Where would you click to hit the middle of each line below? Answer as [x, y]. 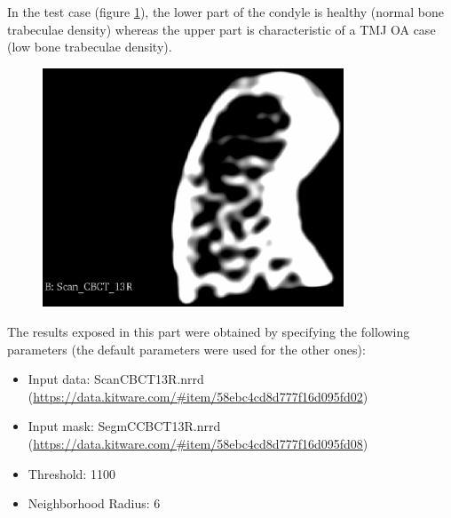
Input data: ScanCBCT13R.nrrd [116, 379]
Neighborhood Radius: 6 [94, 503]
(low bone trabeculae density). [90, 47]
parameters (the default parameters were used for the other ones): [186, 349]
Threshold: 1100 [71, 473]
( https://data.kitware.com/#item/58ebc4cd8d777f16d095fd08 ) [198, 443]
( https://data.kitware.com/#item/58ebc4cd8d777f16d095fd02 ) [198, 396]
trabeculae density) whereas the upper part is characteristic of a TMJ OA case [222, 29]
